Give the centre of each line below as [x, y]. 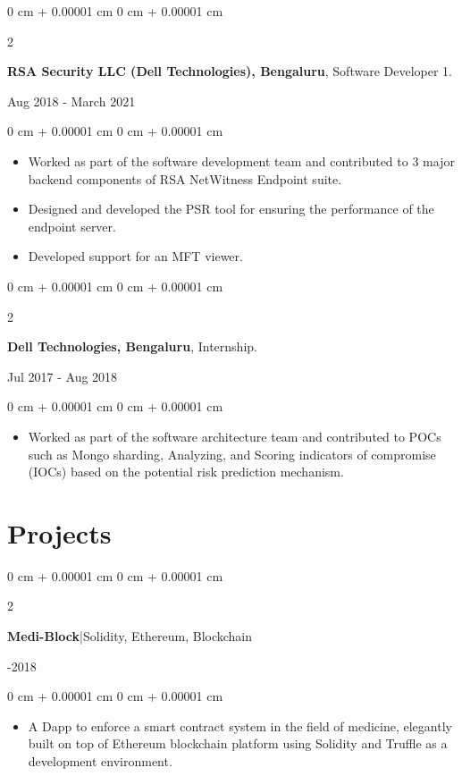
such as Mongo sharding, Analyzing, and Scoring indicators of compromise [232, 454]
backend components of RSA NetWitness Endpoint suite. [185, 178]
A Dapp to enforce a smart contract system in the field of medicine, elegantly [240, 725]
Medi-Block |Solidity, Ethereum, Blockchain [130, 636]
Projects [59, 532]
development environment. [100, 760]
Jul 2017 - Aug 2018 [63, 376]
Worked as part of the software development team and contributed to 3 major [241, 160]
